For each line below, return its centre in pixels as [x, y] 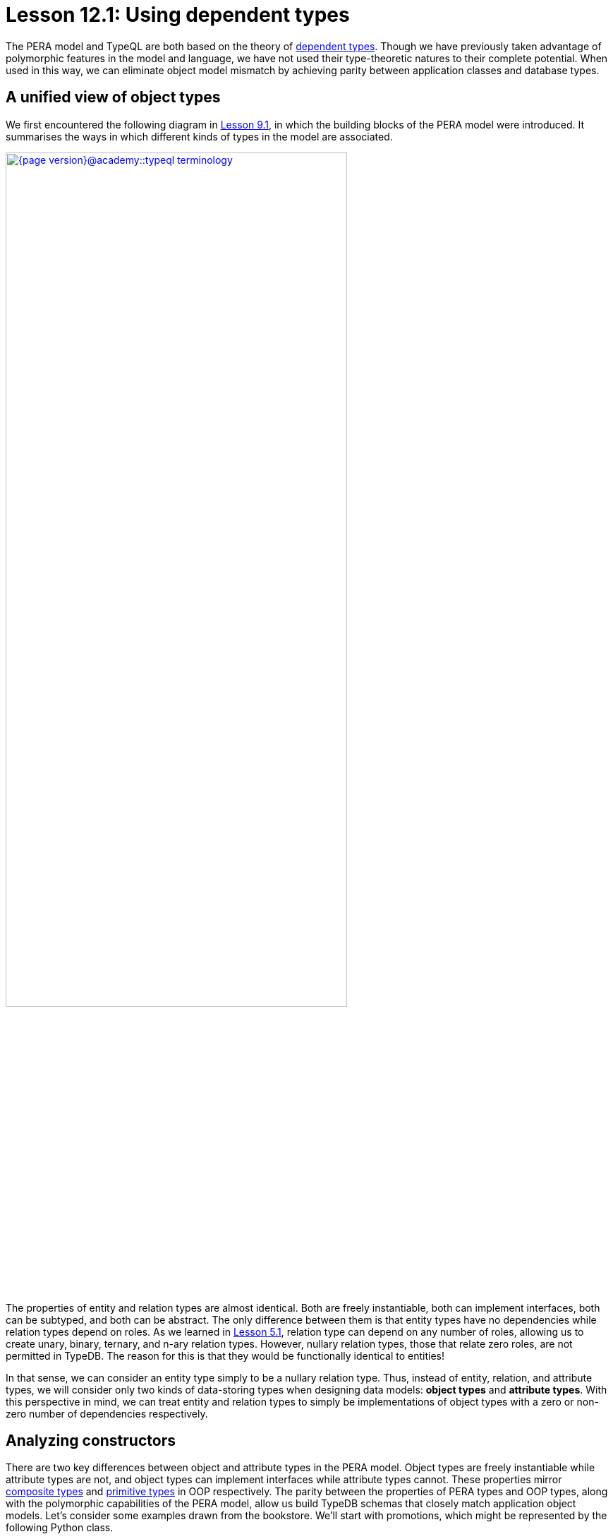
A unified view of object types [113, 97]
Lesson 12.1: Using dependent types [178, 15]
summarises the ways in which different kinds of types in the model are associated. [199, 136]
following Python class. [60, 1528]
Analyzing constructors [91, 1441]
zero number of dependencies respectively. [107, 1413]
